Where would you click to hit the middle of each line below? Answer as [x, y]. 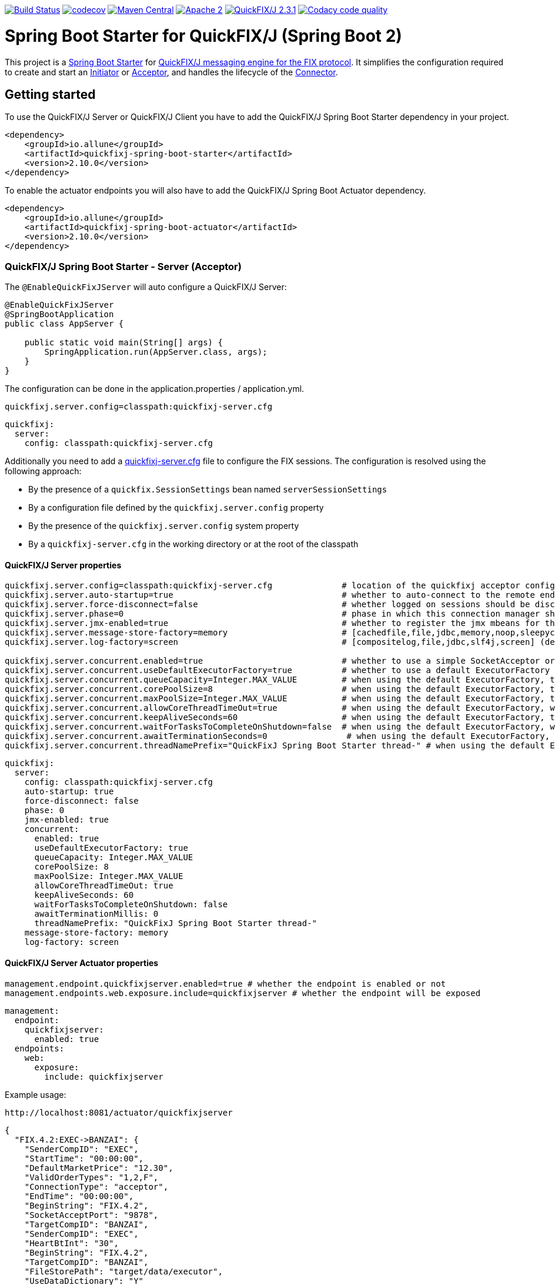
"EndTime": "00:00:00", [79, 1196]
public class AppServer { [64, 324]
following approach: [43, 471]
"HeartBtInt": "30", [71, 1243]
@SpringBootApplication [59, 314]
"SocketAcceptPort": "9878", [91, 1215]
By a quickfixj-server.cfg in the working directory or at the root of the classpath [193, 544]
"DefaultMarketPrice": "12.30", [99, 1168]
